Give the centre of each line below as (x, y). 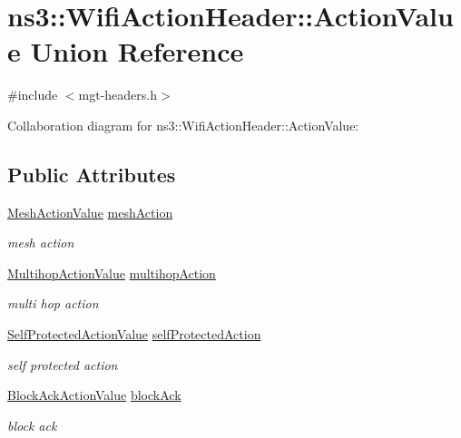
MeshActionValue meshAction (90, 212)
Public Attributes (92, 174)
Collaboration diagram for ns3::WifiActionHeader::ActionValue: (183, 125)
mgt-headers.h (118, 95)
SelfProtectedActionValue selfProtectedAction (134, 334)
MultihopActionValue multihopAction (112, 273)
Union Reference (137, 51)
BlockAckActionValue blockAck (94, 395)
